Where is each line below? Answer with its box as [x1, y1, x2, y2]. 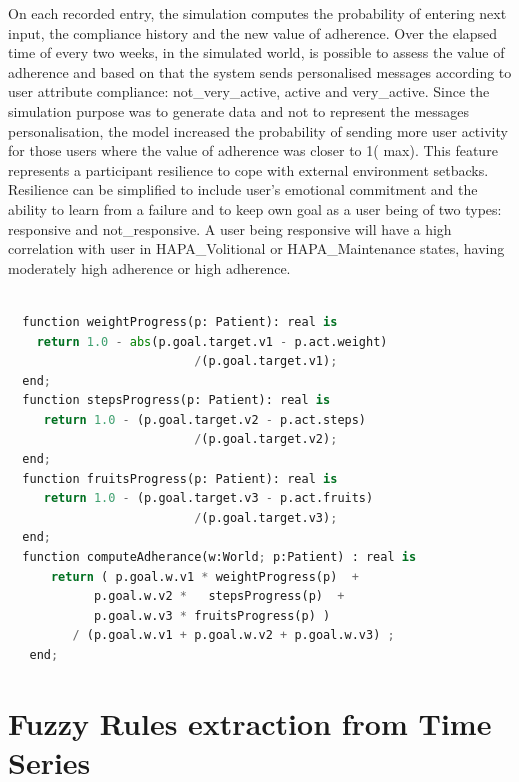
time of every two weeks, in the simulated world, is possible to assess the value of [8, 42, 505, 63]
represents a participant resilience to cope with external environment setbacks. [8, 159, 489, 180]
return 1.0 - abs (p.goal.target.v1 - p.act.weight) [36, 334, 388, 349]
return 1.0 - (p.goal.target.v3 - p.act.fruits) [43, 491, 374, 506]
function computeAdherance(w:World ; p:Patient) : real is [22, 550, 417, 565]
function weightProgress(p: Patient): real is [22, 314, 338, 329]
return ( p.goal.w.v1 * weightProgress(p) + [50, 569, 359, 584]
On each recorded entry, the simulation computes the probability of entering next [8, 3, 507, 23]
